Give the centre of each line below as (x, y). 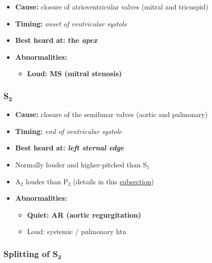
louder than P (47, 181)
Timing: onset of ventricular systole (71, 23)
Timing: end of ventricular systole (68, 131)
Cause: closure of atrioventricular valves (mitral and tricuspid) (112, 6)
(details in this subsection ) (114, 181)
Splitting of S (31, 253)
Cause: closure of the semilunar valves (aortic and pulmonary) (111, 114)
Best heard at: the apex (56, 40)
